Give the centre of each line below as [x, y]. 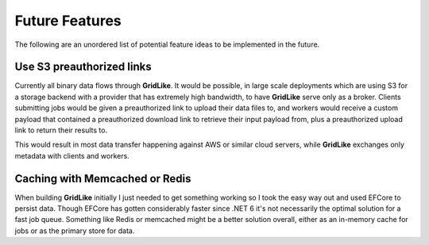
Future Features [68, 21]
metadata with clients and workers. [72, 155]
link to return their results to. [61, 130]
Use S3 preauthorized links [83, 67]
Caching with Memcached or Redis [103, 178]
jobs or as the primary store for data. [75, 231]
